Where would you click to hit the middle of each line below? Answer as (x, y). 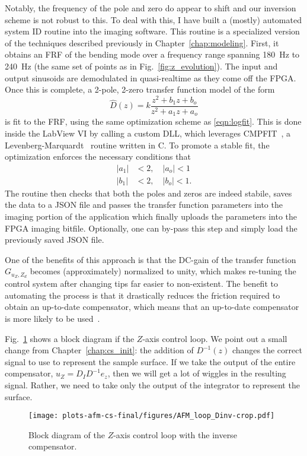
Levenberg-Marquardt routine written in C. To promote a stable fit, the (137, 145)
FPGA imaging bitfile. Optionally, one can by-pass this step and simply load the (151, 228)
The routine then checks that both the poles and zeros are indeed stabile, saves (148, 193)
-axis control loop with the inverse (175, 434)
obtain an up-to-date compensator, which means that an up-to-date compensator (152, 307)
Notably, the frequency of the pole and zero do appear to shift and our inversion (151, 8)
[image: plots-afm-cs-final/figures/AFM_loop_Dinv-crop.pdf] (152, 416)
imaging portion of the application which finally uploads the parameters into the (151, 216)
